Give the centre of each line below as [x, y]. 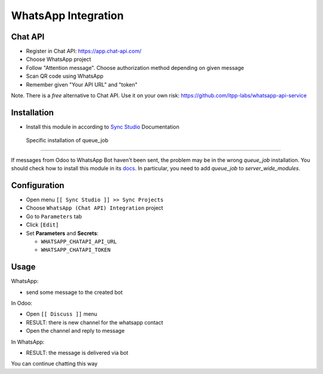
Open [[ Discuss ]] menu [62, 314]
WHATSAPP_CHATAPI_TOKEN [76, 250]
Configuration [38, 185]
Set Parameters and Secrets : [62, 233]
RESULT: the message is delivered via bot [77, 352]
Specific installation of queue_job [67, 140]
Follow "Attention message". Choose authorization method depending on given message [135, 68]
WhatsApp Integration [67, 16]
